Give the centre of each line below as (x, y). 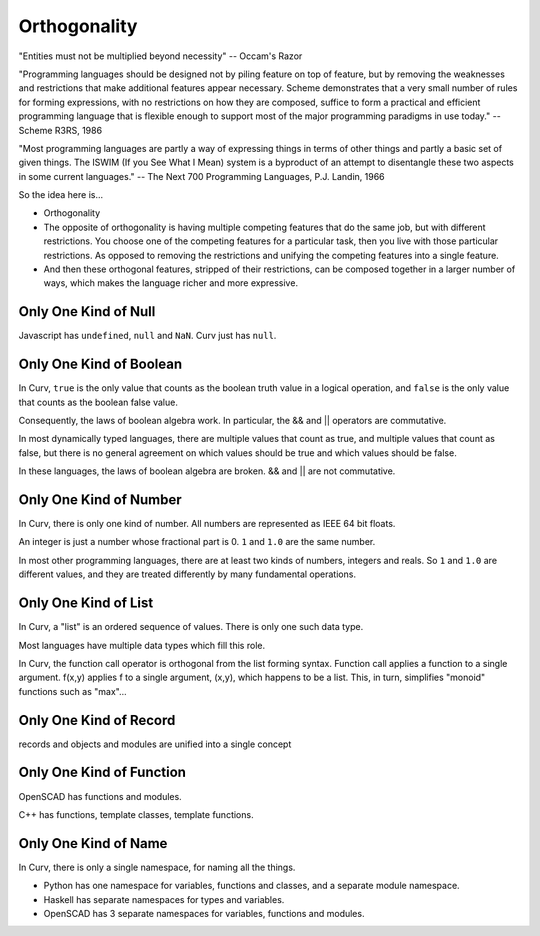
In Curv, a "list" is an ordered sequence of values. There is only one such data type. (191, 627)
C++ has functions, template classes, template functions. (136, 814)
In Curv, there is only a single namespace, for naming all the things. (157, 867)
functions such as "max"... (72, 691)
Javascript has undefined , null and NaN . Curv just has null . (147, 336)
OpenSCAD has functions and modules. (100, 796)
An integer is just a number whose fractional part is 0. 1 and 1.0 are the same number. (197, 542)
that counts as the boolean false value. (98, 402)
